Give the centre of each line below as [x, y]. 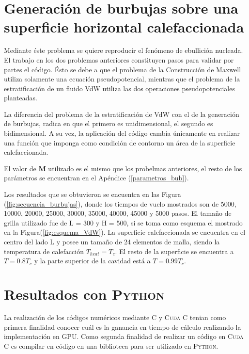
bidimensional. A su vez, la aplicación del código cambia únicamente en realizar [122, 133]
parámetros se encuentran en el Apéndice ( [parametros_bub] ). [96, 178]
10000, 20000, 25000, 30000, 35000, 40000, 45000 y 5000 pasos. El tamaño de [118, 213]
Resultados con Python [84, 294]
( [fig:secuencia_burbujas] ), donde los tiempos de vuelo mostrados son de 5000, [120, 203]
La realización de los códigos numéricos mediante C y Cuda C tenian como [115, 317]
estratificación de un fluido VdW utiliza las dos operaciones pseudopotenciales [119, 88]
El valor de [20, 168]
